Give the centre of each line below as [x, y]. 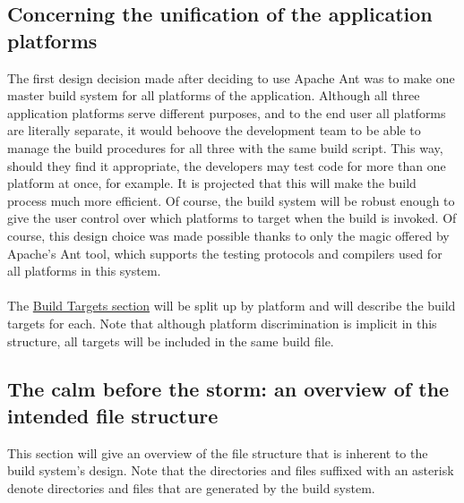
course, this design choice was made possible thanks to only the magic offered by [228, 235]
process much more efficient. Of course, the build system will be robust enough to [231, 200]
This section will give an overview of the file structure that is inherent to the [218, 452]
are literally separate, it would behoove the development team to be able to [214, 130]
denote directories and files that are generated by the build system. [191, 487]
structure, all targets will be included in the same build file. [171, 341]
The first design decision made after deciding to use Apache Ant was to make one [231, 77]
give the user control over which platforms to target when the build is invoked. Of [232, 218]
